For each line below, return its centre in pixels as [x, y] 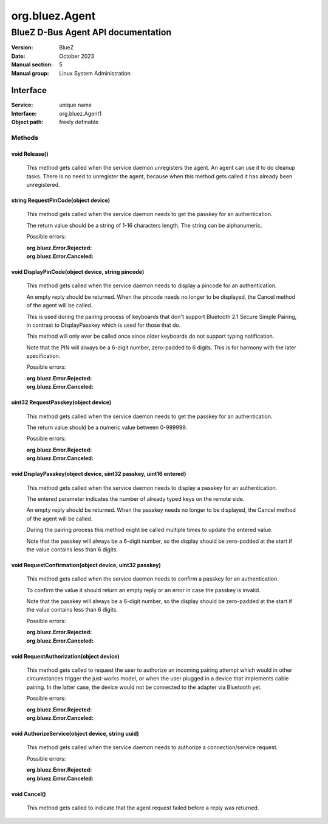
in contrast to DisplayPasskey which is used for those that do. [104, 325]
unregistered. [43, 184]
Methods [25, 138]
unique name [76, 105]
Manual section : [32, 65]
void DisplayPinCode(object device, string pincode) [78, 271]
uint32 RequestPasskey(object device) [61, 402]
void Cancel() [29, 794]
